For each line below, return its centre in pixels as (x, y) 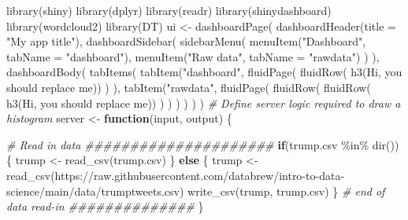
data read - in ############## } (105, 206)
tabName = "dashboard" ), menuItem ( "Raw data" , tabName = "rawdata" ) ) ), (193, 56)
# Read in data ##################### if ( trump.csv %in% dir (197, 144)
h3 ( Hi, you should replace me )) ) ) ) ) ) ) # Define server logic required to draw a (204, 103)
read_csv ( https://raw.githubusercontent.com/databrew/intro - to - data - (176, 175)
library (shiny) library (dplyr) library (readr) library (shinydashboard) (169, 10)
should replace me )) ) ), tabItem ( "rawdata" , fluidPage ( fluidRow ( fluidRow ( (189, 87)
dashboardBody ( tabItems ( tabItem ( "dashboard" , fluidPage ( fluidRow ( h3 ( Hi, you (204, 72)
